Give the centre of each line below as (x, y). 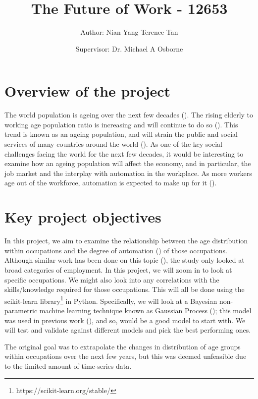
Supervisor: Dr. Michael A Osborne (129, 48)
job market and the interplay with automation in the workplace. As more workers (128, 173)
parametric (21, 310)
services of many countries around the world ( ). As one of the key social (113, 144)
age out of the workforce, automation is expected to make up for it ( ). (111, 183)
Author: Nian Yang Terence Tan (129, 32)
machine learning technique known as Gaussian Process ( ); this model (145, 310)
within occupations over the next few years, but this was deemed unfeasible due (126, 356)
